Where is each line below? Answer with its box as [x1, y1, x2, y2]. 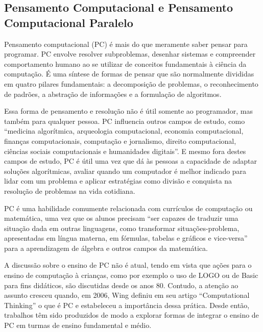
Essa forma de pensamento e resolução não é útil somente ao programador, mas [4, 106, 253, 116]
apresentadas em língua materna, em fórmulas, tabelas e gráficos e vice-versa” [4, 233, 248, 243]
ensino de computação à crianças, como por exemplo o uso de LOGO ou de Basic [4, 270, 258, 280]
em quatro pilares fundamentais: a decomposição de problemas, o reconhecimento [4, 78, 258, 89]
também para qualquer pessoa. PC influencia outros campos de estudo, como [4, 115, 245, 126]
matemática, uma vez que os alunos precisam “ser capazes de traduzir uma [4, 213, 238, 223]
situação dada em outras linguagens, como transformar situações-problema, [4, 222, 240, 233]
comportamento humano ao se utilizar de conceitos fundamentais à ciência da [4, 58, 247, 69]
